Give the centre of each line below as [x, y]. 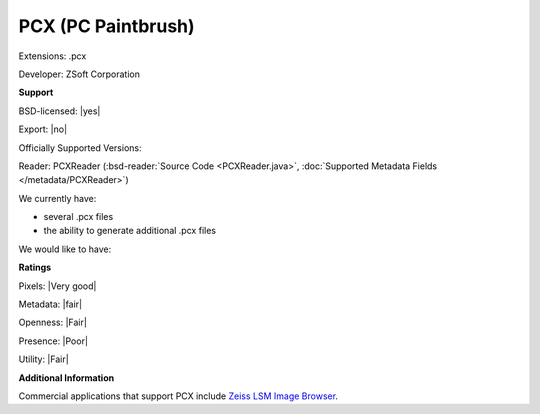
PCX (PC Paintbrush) [106, 26]
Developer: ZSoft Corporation [79, 74]
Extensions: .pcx [52, 56]
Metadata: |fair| [50, 304]
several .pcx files [78, 217]
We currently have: [57, 198]
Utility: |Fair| [43, 359]
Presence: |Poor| [53, 341]
